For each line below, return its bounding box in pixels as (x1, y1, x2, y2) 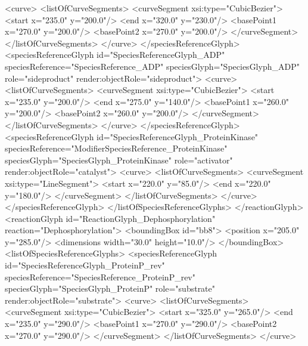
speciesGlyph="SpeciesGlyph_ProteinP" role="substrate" (5, 282, 216, 295)
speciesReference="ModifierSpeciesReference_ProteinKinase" (5, 142, 228, 155)
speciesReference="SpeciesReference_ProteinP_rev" (5, 270, 195, 283)
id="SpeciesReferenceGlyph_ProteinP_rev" (5, 259, 165, 271)
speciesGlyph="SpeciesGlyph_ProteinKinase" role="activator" (5, 153, 233, 166)
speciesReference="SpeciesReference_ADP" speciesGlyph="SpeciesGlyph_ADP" (5, 60, 300, 72)
